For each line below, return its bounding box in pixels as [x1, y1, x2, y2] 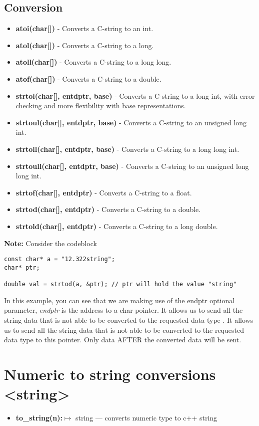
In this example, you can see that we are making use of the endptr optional [4, 295, 235, 305]
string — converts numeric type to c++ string [75, 412, 217, 423]
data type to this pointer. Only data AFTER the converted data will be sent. [4, 334, 241, 345]
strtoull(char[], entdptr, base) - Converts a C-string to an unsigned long [15, 160, 249, 171]
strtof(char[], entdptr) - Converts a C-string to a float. [15, 187, 192, 197]
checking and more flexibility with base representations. [15, 100, 186, 111]
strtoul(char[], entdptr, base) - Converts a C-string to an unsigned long [15, 117, 247, 127]
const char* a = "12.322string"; [4, 256, 115, 263]
